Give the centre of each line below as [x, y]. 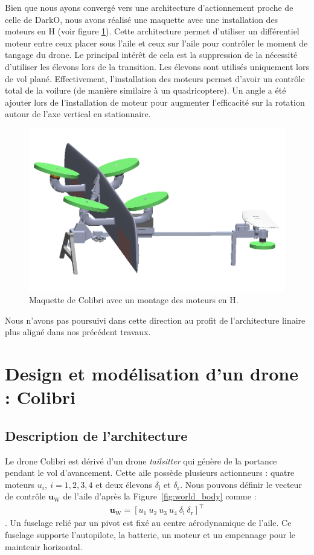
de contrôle [25, 496]
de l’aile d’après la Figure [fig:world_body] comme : [160, 496]
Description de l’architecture [96, 435]
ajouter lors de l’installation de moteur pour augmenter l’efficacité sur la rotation [155, 102]
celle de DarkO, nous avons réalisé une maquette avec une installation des [142, 19]
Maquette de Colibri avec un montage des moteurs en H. [134, 300]
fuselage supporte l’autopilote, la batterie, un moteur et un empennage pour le [150, 535]
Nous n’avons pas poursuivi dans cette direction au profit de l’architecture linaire [155, 320]
